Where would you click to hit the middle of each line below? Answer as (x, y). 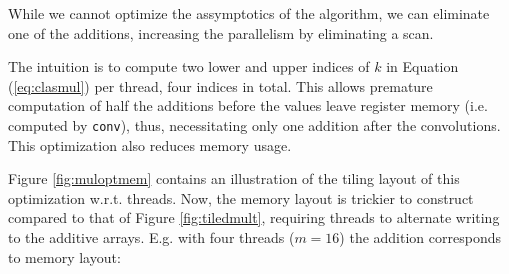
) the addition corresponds (420, 237)
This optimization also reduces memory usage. (150, 144)
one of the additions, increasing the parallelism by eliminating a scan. (221, 32)
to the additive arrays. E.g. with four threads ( (151, 237)
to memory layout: (64, 256)
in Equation (422, 66)
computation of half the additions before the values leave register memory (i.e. (248, 105)
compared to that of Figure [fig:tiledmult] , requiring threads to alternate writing (254, 217)
